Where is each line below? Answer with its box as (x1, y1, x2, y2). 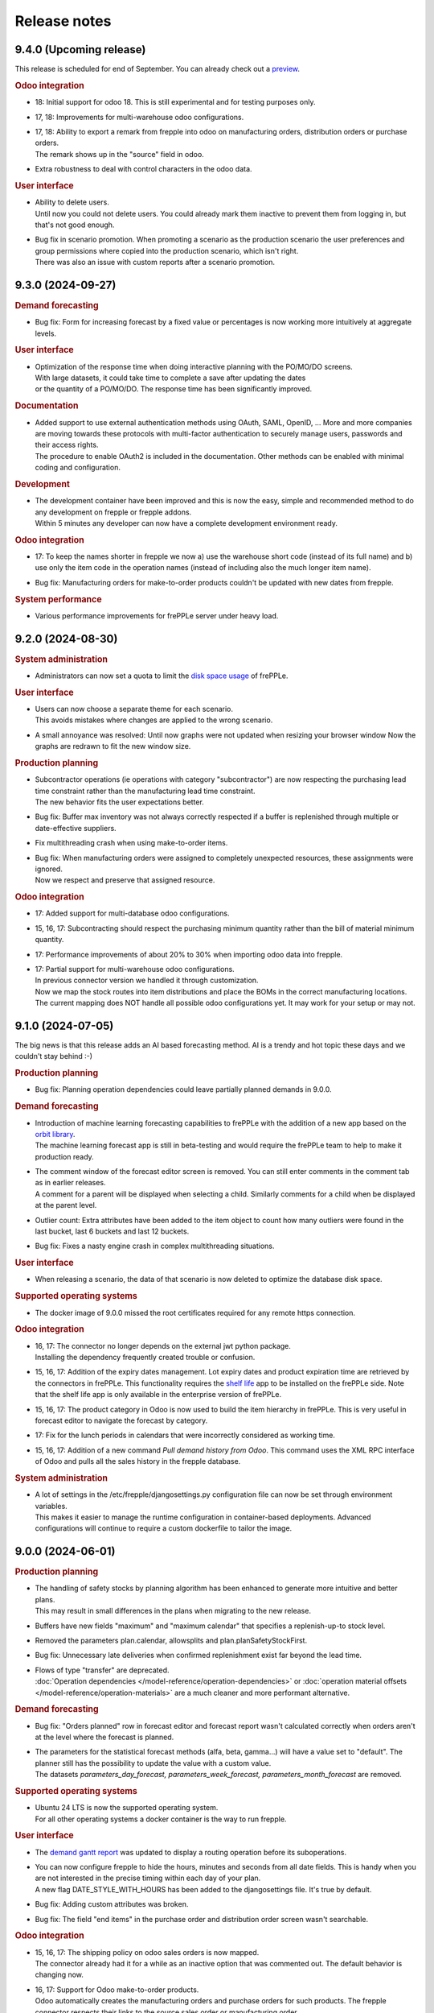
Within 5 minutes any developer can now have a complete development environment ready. (35, 518, 338, 527)
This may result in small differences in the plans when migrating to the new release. (35, 1606, 311, 1616)
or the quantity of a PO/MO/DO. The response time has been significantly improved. (35, 384, 313, 394)
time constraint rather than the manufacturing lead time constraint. (35, 786, 256, 796)
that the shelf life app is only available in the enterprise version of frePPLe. (35, 1390, 282, 1399)
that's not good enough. (35, 220, 115, 229)
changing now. (35, 1970, 84, 1980)
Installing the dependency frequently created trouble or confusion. (35, 1352, 256, 1362)
